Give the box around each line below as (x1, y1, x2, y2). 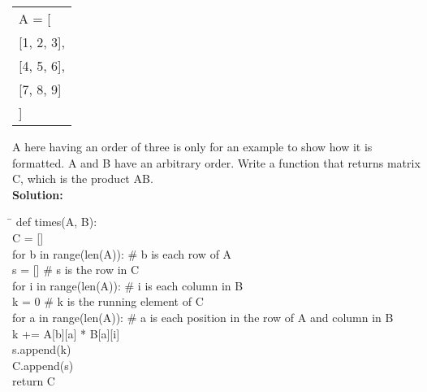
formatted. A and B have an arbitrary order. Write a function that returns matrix (12, 154, 421, 171)
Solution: (12, 185, 63, 203)
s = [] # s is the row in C (12, 261, 140, 278)
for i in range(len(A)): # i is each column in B (12, 277, 244, 294)
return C (12, 372, 55, 390)
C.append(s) (12, 356, 74, 373)
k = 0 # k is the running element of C (12, 293, 204, 310)
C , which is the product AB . (12, 170, 153, 187)
